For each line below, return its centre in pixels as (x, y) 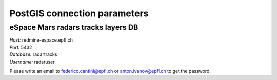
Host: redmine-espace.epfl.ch (41, 40)
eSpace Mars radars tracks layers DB (74, 27)
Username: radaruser (32, 62)
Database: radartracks (33, 54)
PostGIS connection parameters (79, 13)
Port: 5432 (21, 47)
